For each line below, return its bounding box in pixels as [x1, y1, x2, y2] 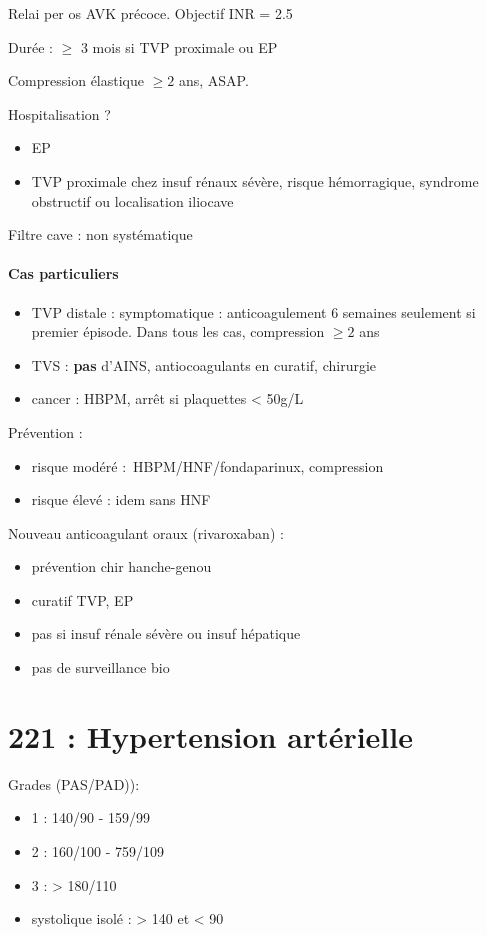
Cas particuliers [8, 263, 119, 284]
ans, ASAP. [178, 70, 249, 91]
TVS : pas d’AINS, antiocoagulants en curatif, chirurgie [31, 354, 377, 375]
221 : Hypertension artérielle [8, 715, 413, 756]
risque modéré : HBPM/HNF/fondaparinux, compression [31, 455, 384, 476]
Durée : [8, 36, 53, 57]
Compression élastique [8, 70, 144, 91]
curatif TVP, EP [31, 589, 134, 610]
